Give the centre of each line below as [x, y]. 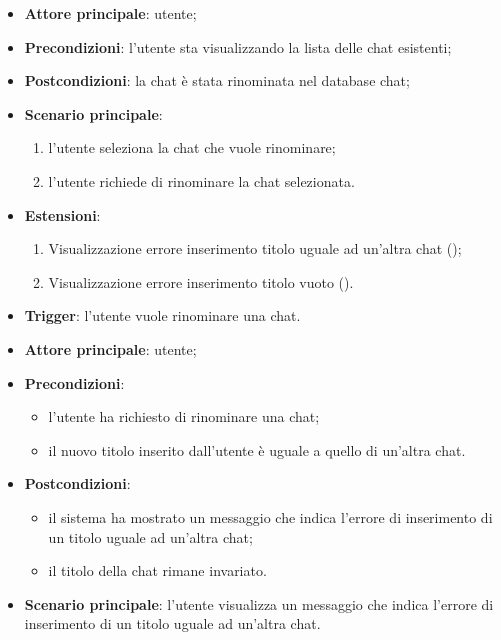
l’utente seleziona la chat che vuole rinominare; [192, 147]
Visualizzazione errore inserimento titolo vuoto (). [201, 281]
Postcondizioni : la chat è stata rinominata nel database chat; [217, 80]
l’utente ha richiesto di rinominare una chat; [184, 416]
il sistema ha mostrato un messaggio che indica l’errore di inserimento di [270, 516]
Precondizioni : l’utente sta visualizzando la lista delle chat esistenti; [238, 46]
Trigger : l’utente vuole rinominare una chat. [162, 315]
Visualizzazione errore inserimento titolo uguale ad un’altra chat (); [255, 248]
